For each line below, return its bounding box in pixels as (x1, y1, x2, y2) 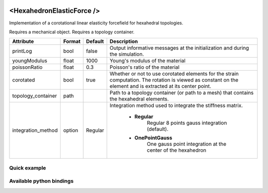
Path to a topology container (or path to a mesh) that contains (109, 90, 254, 96)
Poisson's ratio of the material (109, 64, 180, 71)
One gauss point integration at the (146, 141, 227, 148)
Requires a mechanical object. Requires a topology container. (9, 29, 135, 35)
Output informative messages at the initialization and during (109, 45, 249, 52)
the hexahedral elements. (109, 96, 169, 102)
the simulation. (109, 51, 144, 58)
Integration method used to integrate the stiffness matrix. (109, 102, 243, 109)
